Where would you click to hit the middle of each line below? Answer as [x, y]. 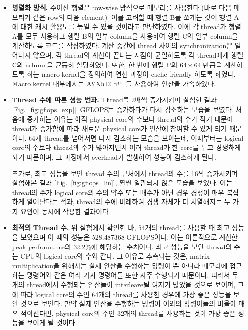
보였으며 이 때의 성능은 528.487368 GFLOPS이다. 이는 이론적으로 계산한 [129, 237]
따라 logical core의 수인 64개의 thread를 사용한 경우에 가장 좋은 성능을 [126, 294]
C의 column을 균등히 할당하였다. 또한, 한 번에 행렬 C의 [95, 64]
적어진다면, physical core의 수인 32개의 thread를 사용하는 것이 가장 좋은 [128, 313]
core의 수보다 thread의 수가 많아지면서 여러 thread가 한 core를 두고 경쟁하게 [126, 147]
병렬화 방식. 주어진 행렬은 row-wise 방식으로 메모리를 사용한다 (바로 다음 [122, 7]
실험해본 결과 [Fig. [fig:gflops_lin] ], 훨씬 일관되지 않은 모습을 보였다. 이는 [122, 183]
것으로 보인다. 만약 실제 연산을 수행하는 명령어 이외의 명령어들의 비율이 [128, 304]
